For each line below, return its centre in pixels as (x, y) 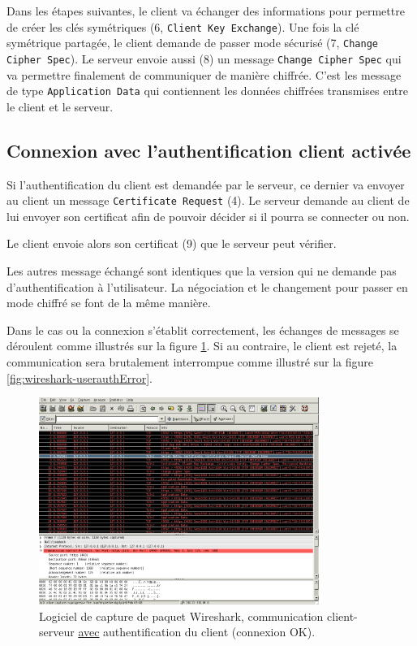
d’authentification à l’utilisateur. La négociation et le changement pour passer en (207, 286)
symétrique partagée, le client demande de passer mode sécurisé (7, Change (192, 43)
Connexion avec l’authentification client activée (209, 150)
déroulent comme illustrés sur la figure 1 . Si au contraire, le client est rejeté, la (202, 346)
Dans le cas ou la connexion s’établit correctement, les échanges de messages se (203, 330)
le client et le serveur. (60, 106)
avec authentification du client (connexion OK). (197, 632)
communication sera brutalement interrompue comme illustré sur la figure (190, 362)
